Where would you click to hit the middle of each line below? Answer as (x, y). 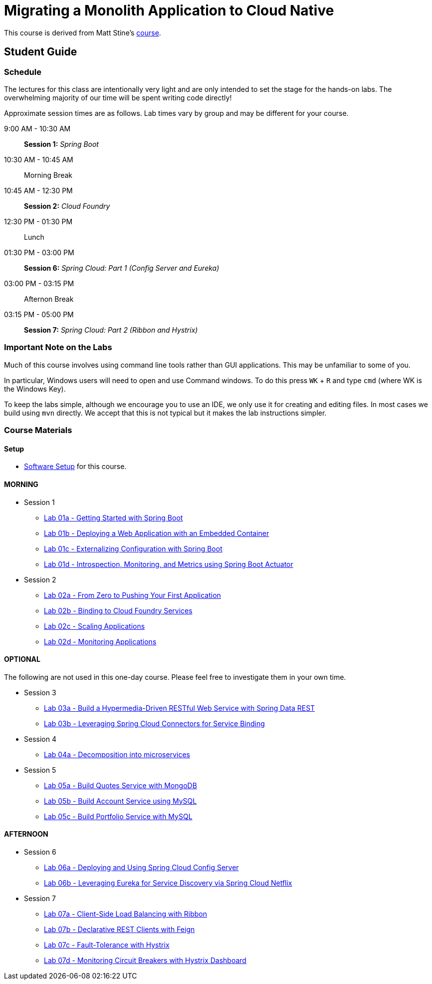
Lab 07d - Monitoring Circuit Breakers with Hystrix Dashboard (145, 960)
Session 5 (40, 770)
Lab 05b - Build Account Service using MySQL (120, 801)
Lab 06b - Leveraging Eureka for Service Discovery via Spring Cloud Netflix (168, 883)
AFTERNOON (26, 834)
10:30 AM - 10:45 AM (39, 159)
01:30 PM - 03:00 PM (39, 252)
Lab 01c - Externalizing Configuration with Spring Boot (133, 548)
